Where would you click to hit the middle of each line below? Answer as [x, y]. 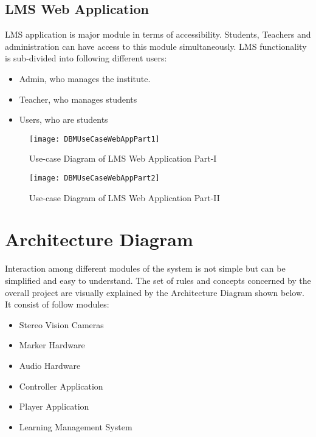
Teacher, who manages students [78, 99]
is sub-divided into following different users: [86, 58]
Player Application [54, 406]
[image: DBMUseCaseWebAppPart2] [94, 178]
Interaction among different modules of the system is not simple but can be [145, 268]
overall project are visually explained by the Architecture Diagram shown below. [155, 292]
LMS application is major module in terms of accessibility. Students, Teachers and [158, 34]
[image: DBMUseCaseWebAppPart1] [94, 139]
